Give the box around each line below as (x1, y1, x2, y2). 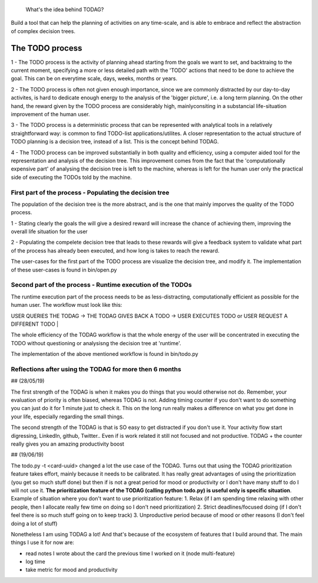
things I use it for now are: (11, 539, 75, 546)
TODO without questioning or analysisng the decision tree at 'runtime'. (11, 339, 182, 346)
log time (25, 558, 45, 565)
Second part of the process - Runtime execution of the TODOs (11, 281, 192, 289)
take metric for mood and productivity (25, 566, 118, 574)
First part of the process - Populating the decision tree (11, 188, 170, 196)
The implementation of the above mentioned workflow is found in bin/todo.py (11, 351, 198, 358)
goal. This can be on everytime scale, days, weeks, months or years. (11, 75, 178, 82)
